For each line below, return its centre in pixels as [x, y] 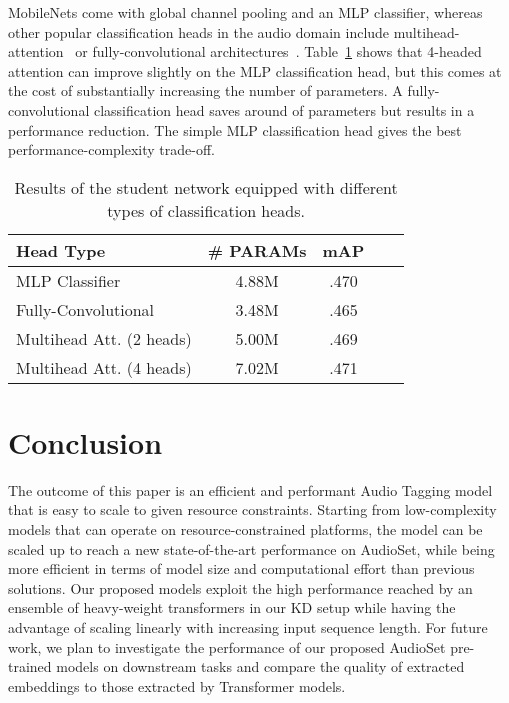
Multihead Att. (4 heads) [104, 367]
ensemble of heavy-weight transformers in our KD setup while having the [232, 607]
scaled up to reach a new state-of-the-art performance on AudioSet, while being [251, 548]
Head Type [61, 250]
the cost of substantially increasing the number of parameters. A [205, 90]
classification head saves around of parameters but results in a [284, 109]
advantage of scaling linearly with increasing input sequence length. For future [248, 627]
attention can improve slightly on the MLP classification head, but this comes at [255, 70]
